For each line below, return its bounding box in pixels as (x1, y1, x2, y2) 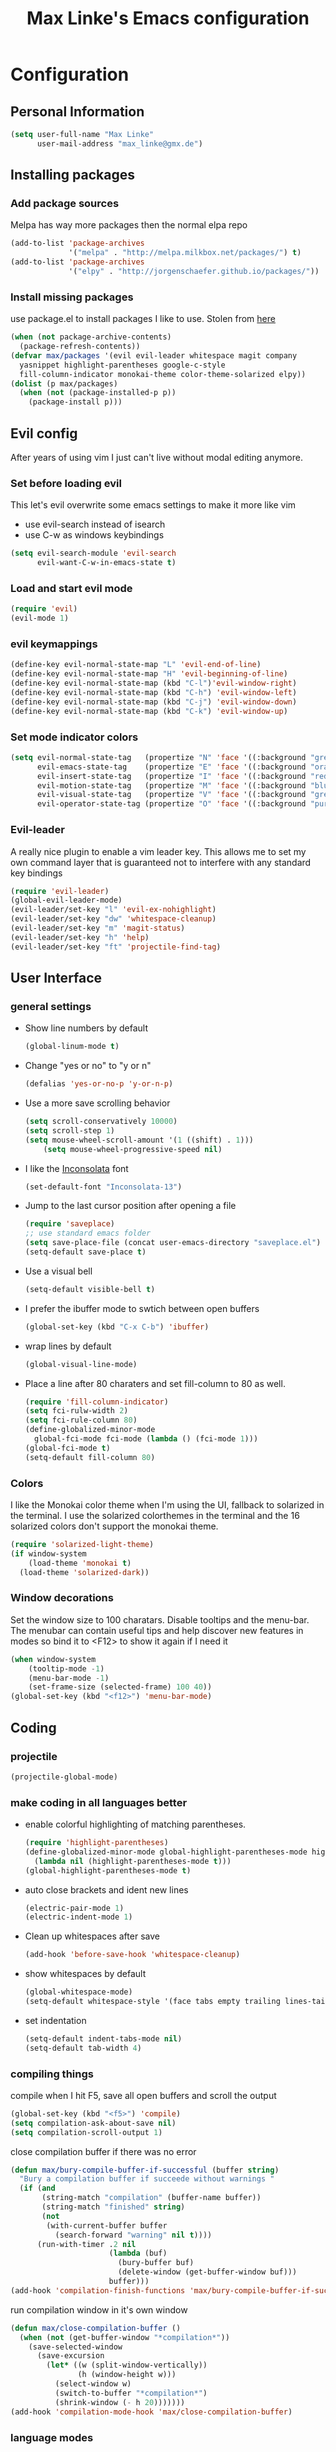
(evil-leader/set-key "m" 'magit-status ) (10, 923, 186, 934)
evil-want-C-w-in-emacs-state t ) (36, 558, 177, 568)
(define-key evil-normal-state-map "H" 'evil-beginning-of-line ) (10, 669, 288, 679)
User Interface (10, 970, 103, 987)
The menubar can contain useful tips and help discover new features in (10, 1624, 304, 1636)
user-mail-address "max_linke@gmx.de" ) (36, 138, 203, 149)
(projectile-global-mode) (10, 1772, 118, 1782)
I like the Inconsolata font (24, 1162, 129, 1174)
